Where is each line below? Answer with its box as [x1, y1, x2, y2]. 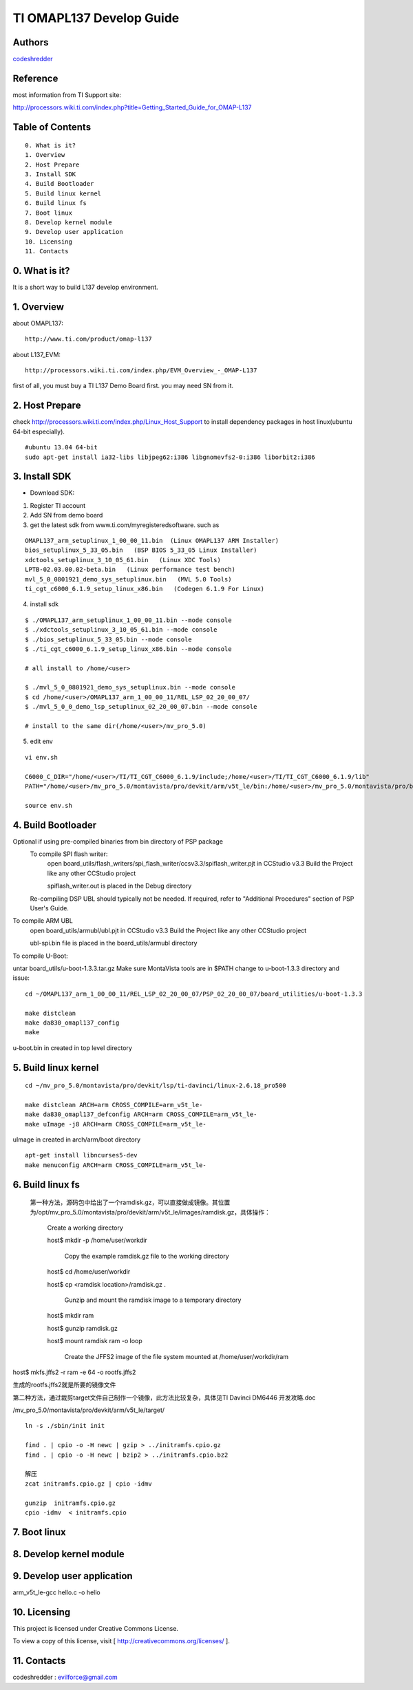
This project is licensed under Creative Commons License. [12, 1624, 179, 1632]
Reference [12, 72, 59, 84]
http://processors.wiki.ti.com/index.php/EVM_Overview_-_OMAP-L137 [25, 367, 257, 374]
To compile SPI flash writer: [30, 850, 108, 858]
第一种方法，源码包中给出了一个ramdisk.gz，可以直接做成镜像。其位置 [30, 1198, 231, 1207]
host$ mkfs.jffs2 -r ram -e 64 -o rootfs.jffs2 [12, 1368, 136, 1376]
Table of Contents [12, 121, 92, 133]
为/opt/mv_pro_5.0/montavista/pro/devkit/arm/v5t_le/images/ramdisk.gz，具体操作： [30, 1208, 271, 1216]
